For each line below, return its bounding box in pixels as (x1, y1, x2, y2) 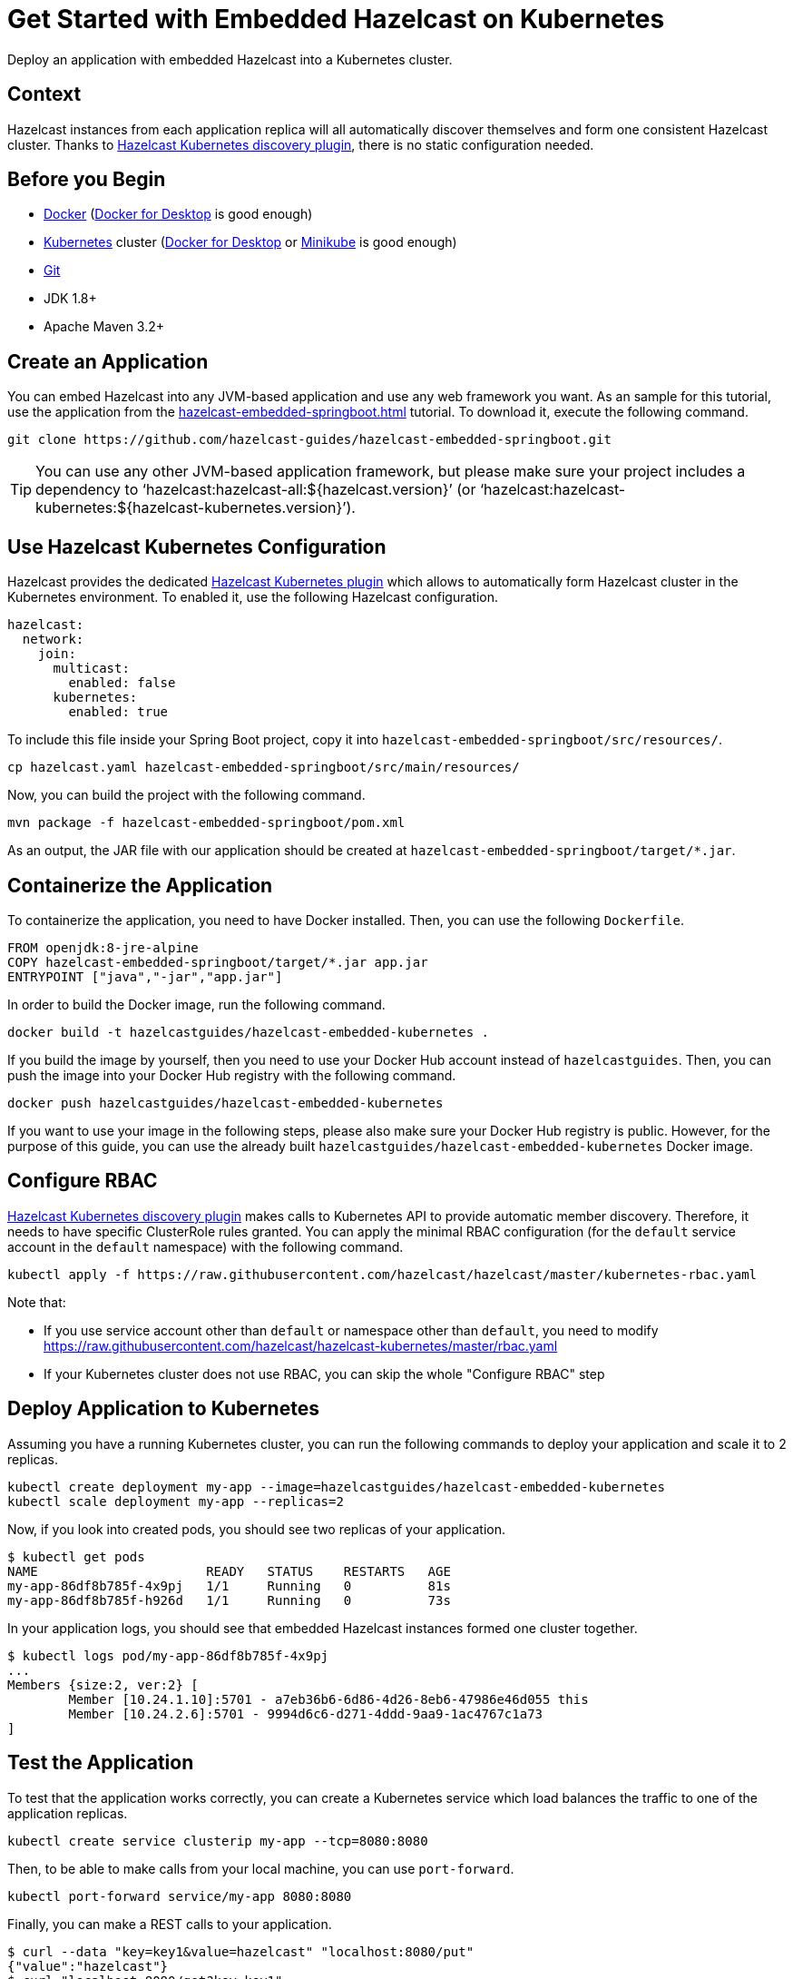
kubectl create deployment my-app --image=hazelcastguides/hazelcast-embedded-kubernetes (7, 1479, 665, 1494)
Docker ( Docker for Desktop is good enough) (44, 206, 313, 222)
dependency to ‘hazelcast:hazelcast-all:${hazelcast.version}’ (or (35, 480, 476, 499)
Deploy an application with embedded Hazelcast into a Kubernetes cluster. (7, 51, 453, 67)
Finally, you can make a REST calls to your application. (7, 1915, 332, 1932)
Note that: (7, 1294, 66, 1310)
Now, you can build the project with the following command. (7, 787, 366, 803)
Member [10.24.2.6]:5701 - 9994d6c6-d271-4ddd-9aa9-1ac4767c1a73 (68, 1706, 543, 1721)
